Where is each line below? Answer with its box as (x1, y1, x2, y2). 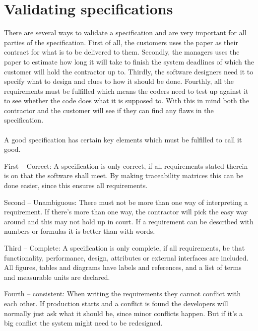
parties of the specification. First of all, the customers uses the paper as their (4, 37, 238, 47)
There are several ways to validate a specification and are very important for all (4, 27, 247, 38)
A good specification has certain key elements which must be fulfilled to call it (4, 134, 242, 144)
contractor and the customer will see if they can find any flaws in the (4, 105, 214, 115)
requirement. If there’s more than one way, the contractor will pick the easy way (4, 206, 248, 217)
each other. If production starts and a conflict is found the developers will (4, 298, 228, 308)
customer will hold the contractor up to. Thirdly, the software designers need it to (4, 66, 254, 76)
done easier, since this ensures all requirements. (4, 180, 148, 191)
